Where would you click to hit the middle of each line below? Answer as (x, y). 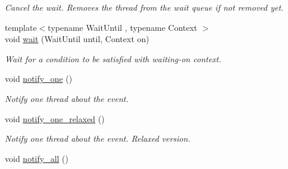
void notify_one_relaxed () (55, 118)
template (21, 27)
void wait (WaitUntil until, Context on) (77, 39)
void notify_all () (37, 158)
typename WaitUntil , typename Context (123, 27)
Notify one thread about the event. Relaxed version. (98, 138)
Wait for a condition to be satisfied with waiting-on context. (113, 58)
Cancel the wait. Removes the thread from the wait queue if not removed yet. (144, 7)
